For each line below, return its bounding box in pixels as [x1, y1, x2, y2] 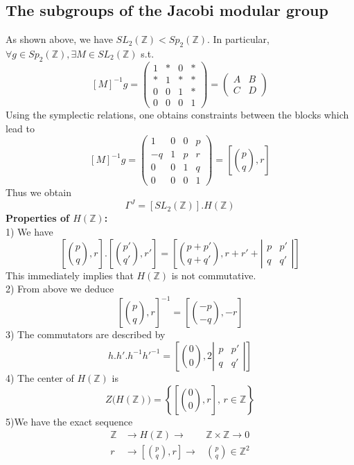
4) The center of [6, 370, 74, 385]
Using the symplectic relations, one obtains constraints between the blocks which [6, 107, 349, 121]
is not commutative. [171, 267, 256, 282]
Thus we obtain [6, 185, 71, 200]
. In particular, [207, 32, 269, 46]
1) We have [6, 225, 53, 239]
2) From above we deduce [6, 281, 114, 296]
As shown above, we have [6, 32, 113, 46]
